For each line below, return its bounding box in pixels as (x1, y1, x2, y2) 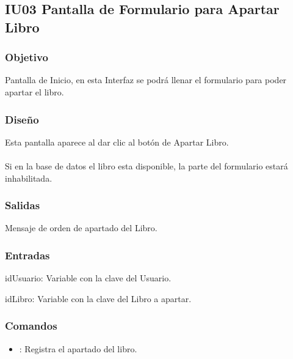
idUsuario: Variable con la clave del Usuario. (5, 272, 172, 284)
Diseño (5, 111, 39, 127)
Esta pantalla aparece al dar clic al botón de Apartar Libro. (5, 135, 229, 148)
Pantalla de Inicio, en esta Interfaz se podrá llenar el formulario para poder (5, 73, 287, 86)
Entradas (5, 247, 50, 262)
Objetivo (5, 50, 48, 65)
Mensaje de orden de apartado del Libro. (5, 221, 157, 234)
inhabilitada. (5, 171, 52, 184)
